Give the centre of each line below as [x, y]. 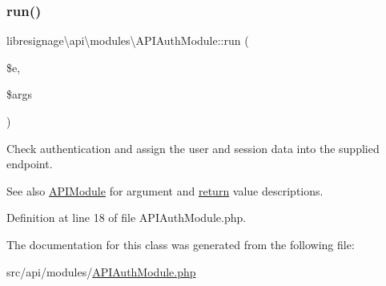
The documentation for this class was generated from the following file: [181, 244]
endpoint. [30, 164]
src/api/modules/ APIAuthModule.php [101, 271]
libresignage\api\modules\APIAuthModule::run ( [128, 40]
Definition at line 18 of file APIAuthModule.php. [127, 218]
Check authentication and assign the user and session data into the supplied [193, 148]
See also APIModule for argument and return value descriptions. [165, 190]
